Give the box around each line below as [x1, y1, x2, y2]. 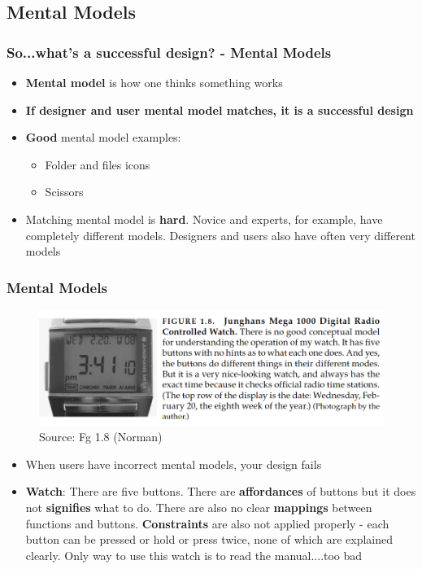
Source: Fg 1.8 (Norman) [39, 428, 163, 445]
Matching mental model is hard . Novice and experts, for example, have [25, 210, 383, 227]
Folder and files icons [45, 155, 150, 173]
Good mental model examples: [25, 129, 181, 146]
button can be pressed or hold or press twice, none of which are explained [25, 531, 394, 548]
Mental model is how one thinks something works [25, 74, 283, 90]
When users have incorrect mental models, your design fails [25, 455, 322, 472]
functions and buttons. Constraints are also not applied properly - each [25, 514, 389, 532]
